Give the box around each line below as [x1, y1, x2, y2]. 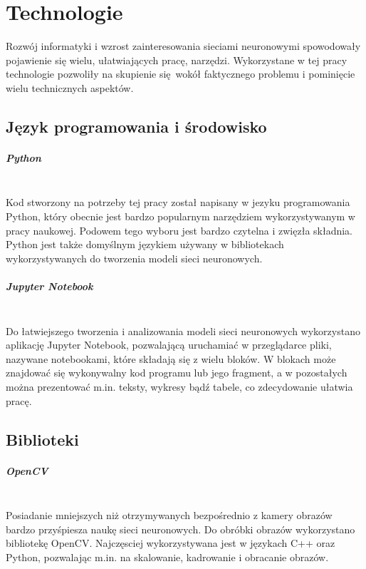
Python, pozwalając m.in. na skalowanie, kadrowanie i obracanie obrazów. [6, 549, 329, 564]
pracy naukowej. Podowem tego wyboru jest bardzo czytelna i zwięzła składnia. [6, 222, 353, 237]
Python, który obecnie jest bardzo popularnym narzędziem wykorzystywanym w [6, 209, 355, 224]
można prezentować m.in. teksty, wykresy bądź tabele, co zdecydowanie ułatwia [6, 379, 353, 394]
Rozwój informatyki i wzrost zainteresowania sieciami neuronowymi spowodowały [6, 39, 361, 53]
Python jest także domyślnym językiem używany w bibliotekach [6, 237, 284, 252]
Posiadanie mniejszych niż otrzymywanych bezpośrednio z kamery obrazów [6, 508, 333, 523]
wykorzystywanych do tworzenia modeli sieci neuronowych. [6, 250, 263, 265]
